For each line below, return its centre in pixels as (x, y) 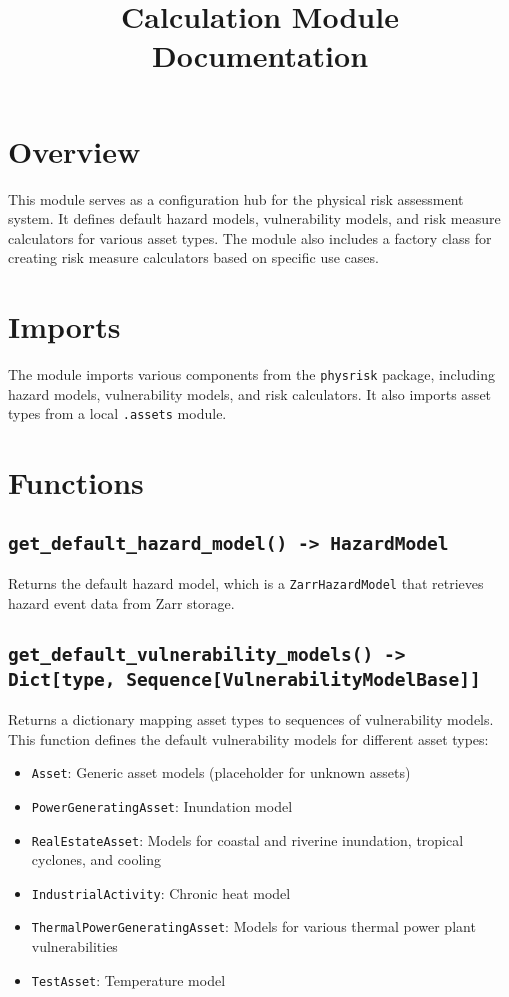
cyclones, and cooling (96, 859)
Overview (74, 150)
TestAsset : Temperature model (128, 979)
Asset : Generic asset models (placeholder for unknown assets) (221, 772)
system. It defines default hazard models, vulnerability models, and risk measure (254, 218)
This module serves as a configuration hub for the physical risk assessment (236, 198)
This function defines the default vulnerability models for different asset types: (248, 738)
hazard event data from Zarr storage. (121, 602)
